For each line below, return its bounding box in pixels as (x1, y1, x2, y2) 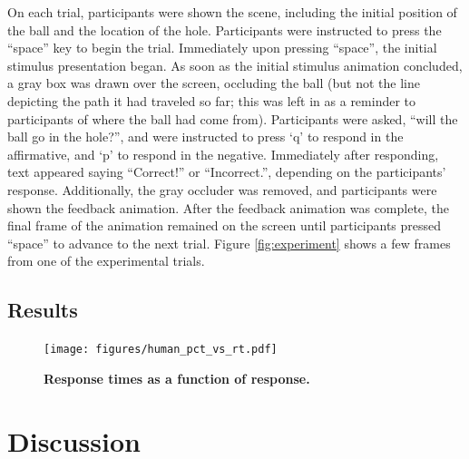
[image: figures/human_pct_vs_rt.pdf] (44, 343, 278, 356)
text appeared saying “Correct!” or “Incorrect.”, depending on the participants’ (7, 162, 446, 181)
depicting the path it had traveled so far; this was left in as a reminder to (7, 91, 416, 110)
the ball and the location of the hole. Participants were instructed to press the (7, 20, 442, 39)
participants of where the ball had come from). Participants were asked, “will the (7, 109, 458, 128)
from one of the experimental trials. (7, 251, 205, 270)
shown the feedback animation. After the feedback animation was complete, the (7, 198, 450, 217)
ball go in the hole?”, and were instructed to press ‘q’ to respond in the (7, 127, 404, 146)
